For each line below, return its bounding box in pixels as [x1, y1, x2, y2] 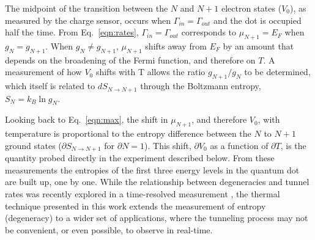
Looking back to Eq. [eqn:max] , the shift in [5, 113, 168, 126]
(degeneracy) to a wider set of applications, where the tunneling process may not [5, 211, 308, 224]
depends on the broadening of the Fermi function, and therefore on [5, 53, 256, 66]
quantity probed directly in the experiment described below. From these [5, 151, 275, 164]
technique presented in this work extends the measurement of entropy [5, 199, 266, 212]
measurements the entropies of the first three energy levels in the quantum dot [5, 163, 300, 176]
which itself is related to [5, 79, 95, 92]
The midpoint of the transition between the [5, 2, 168, 14]
